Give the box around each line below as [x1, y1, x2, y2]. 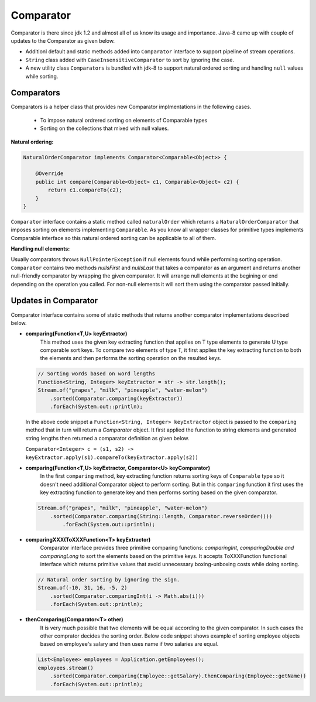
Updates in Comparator [11, 296, 98, 306]
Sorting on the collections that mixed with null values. [40, 125, 169, 132]
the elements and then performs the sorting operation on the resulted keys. [40, 355, 222, 362]
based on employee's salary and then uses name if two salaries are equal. [40, 641, 219, 648]
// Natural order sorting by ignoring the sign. [37, 577, 180, 583]
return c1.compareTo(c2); [47, 187, 122, 193]
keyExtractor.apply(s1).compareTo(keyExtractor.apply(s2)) [25, 454, 199, 461]
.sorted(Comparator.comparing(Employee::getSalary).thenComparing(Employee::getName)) [50, 673, 307, 679]
